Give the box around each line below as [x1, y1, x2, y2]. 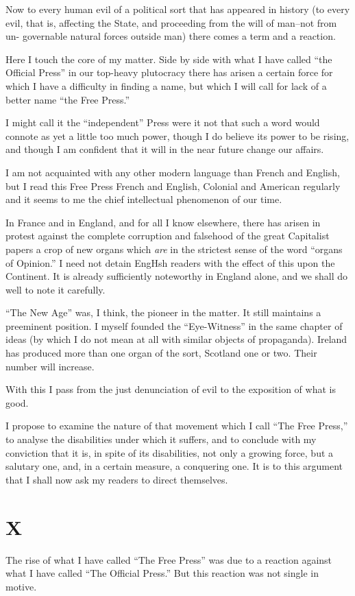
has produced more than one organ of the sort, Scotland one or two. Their [5, 346, 317, 360]
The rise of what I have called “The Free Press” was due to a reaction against [5, 552, 332, 567]
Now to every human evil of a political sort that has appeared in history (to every [5, 2, 350, 16]
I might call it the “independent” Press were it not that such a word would [5, 115, 320, 130]
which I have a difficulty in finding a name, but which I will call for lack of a [5, 78, 327, 93]
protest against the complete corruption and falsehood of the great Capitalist [5, 228, 330, 243]
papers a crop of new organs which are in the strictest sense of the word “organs [5, 241, 343, 256]
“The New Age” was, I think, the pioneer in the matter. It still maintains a [5, 305, 321, 320]
